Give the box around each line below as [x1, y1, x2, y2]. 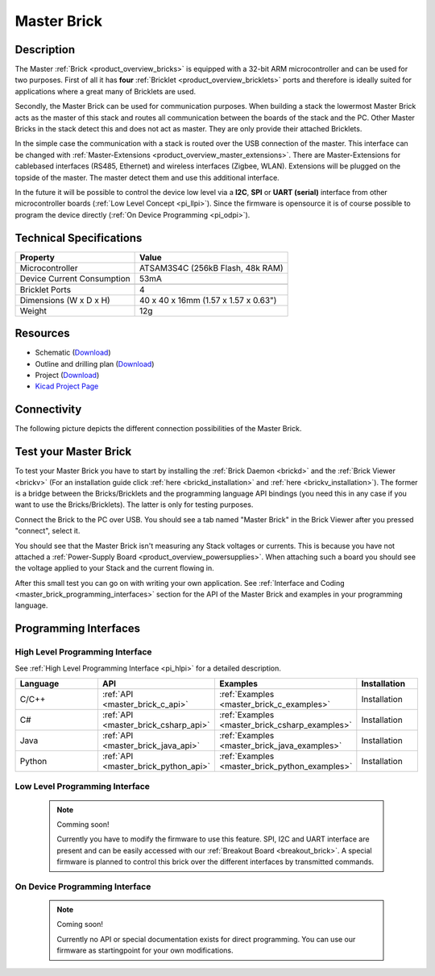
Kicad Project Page [35, 381, 99, 391]
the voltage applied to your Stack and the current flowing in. [14, 563, 214, 573]
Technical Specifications [14, 231, 143, 245]
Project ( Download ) [35, 370, 100, 380]
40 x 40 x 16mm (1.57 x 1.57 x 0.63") [139, 294, 277, 305]
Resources [14, 326, 70, 340]
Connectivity [14, 403, 82, 417]
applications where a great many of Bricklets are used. [14, 86, 197, 96]
